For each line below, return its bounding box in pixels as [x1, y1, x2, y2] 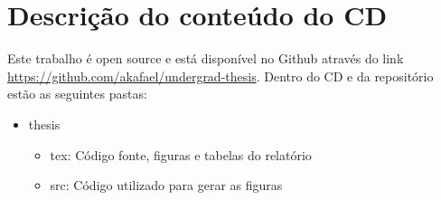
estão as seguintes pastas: [7, 84, 147, 103]
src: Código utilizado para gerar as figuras [50, 176, 283, 195]
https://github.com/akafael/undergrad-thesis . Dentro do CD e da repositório [7, 66, 434, 85]
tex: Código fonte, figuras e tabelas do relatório [50, 145, 312, 164]
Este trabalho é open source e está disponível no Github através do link [7, 49, 404, 68]
